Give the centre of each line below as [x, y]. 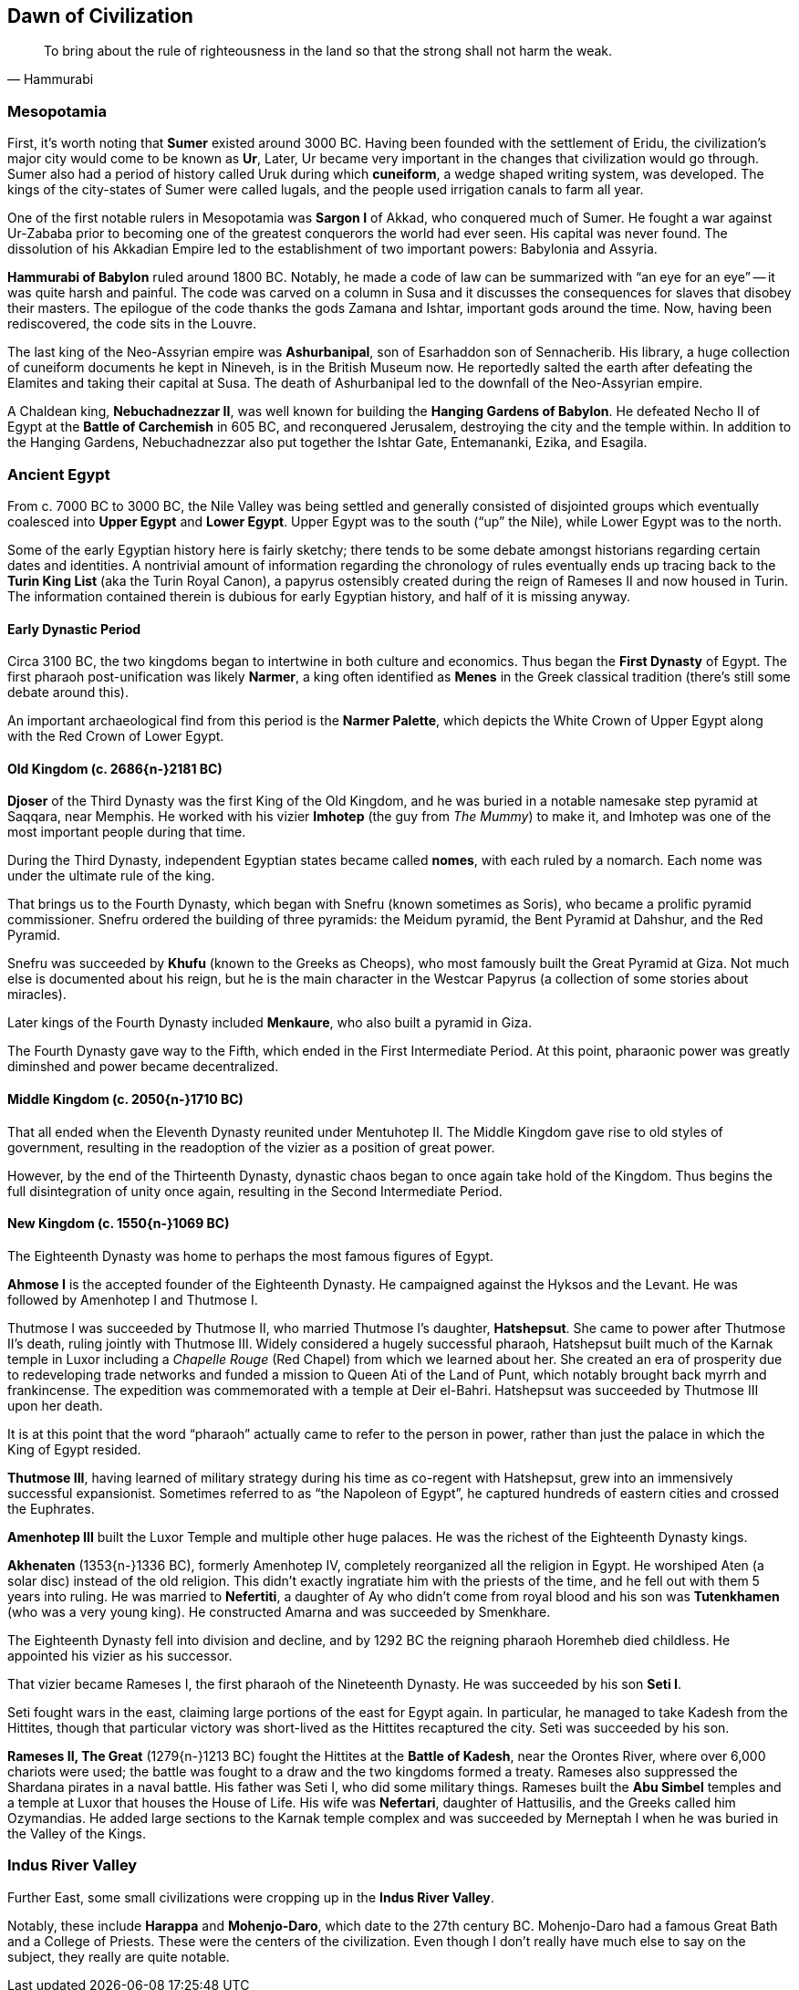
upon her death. [55, 1405]
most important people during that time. [127, 832]
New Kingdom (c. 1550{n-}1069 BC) [119, 1224]
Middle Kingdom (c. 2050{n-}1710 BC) [125, 1099]
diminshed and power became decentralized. [143, 1067]
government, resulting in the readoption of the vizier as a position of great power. [251, 1147]
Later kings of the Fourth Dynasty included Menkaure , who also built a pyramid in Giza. [270, 1023]
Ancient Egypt [59, 474]
